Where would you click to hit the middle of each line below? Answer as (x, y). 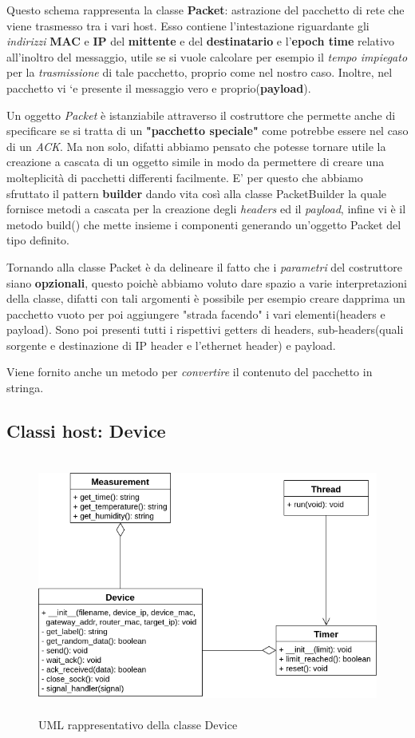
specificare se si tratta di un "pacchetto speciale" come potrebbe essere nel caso (207, 131)
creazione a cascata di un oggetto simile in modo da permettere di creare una (196, 162)
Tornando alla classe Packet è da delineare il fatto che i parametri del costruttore (204, 266)
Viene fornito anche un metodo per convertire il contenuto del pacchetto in (190, 372)
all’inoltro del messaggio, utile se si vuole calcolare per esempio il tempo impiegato (207, 56)
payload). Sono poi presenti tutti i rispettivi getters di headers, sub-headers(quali (205, 329)
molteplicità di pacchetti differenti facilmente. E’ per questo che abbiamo (185, 177)
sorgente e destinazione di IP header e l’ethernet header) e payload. (171, 345)
